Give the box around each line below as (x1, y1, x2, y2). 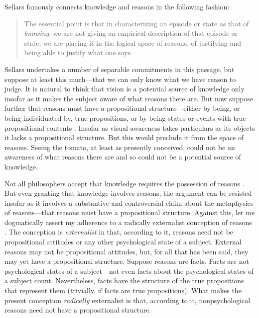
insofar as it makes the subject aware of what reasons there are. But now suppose (4, 93, 254, 103)
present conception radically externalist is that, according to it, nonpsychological (4, 295, 251, 305)
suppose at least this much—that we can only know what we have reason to (4, 74, 236, 84)
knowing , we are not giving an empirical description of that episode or (24, 28, 238, 38)
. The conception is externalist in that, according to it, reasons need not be (4, 227, 234, 237)
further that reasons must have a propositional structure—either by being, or (4, 103, 240, 113)
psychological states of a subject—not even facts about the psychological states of (4, 265, 254, 276)
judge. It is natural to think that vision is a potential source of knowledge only (4, 83, 245, 94)
